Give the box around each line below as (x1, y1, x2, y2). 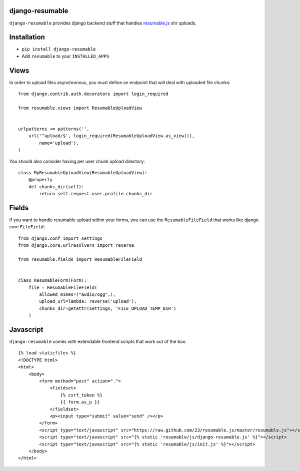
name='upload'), (39, 140, 79, 146)
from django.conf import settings (18, 235, 102, 241)
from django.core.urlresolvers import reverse (18, 243, 134, 248)
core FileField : (9, 224, 45, 230)
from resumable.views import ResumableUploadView (18, 105, 142, 111)
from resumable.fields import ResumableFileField (18, 257, 142, 262)
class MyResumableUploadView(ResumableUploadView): (18, 170, 147, 176)
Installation (9, 33, 45, 42)
